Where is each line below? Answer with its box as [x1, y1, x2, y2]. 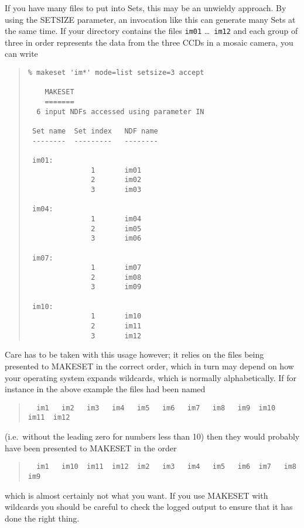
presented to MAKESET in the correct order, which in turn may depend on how [5, 360, 294, 372]
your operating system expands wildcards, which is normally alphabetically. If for [5, 371, 297, 383]
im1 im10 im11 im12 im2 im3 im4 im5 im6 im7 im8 [36, 462, 296, 471]
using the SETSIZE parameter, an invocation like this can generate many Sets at [5, 13, 296, 25]
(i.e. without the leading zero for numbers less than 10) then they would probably [5, 430, 300, 443]
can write [5, 47, 38, 60]
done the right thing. [5, 512, 80, 524]
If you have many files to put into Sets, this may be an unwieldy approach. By [5, 2, 286, 13]
